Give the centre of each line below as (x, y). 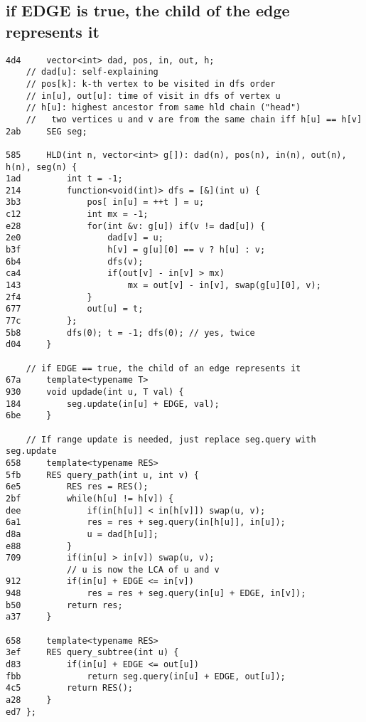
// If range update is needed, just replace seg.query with (171, 439)
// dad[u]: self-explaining (92, 72)
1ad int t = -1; (64, 179)
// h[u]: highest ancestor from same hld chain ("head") (163, 108)
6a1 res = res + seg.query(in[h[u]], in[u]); (146, 522)
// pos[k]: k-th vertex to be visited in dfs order (151, 84)
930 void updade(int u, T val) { (95, 392)
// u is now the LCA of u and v (143, 569)
